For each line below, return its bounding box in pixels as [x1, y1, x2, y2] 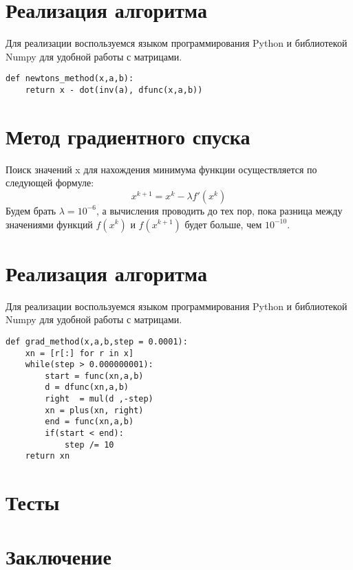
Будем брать [6, 203, 56, 217]
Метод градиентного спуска [6, 122, 250, 150]
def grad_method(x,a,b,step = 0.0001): [6, 336, 188, 347]
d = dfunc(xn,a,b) [45, 382, 129, 393]
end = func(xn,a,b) [45, 417, 134, 427]
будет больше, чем [184, 217, 262, 231]
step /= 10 [64, 439, 114, 450]
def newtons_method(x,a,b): [6, 74, 134, 84]
